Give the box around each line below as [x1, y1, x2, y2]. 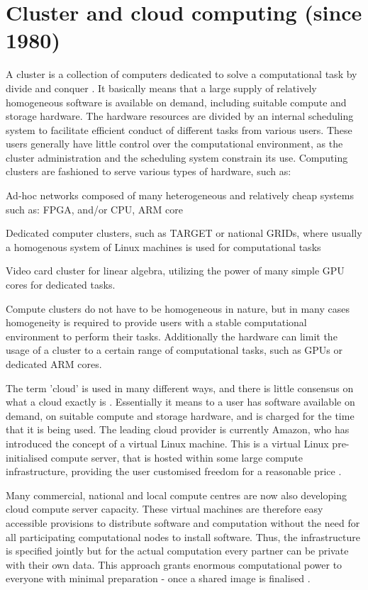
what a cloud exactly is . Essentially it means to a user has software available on [6, 394, 355, 409]
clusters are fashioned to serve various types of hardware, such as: [6, 164, 291, 179]
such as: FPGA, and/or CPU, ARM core [6, 201, 183, 216]
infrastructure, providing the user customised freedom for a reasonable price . [6, 464, 342, 479]
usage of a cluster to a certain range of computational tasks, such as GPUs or [6, 343, 343, 357]
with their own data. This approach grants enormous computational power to [6, 557, 342, 572]
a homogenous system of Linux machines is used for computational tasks [6, 239, 321, 254]
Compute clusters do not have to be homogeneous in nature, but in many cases [6, 301, 350, 316]
